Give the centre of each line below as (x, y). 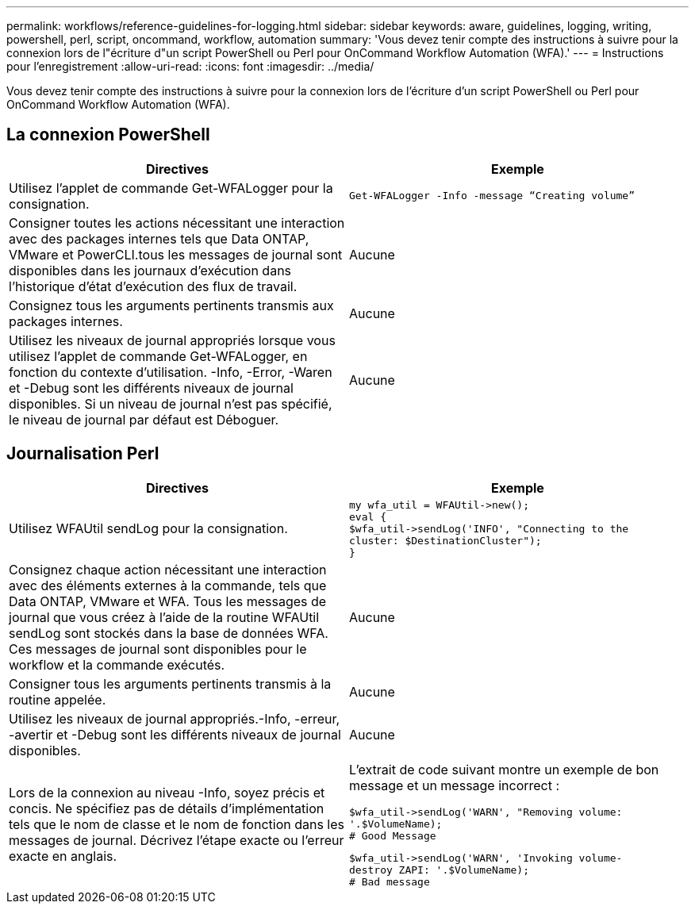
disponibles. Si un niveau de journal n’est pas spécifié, (171, 403)
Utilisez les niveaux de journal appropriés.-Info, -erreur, (175, 718)
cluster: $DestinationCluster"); (445, 540)
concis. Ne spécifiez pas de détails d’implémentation (167, 809)
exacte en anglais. (63, 856)
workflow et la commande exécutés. (117, 664)
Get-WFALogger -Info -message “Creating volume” (492, 196)
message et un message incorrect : (455, 785)
